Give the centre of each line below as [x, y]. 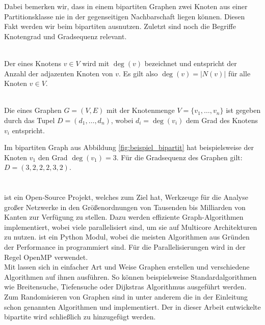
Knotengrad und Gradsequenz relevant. [65, 36]
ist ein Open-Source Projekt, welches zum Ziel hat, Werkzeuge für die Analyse [126, 197]
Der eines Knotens [33, 63]
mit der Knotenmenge [141, 110]
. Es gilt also [138, 73]
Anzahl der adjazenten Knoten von [59, 73]
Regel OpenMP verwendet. [46, 257]
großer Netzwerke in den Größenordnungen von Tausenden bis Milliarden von [125, 207]
